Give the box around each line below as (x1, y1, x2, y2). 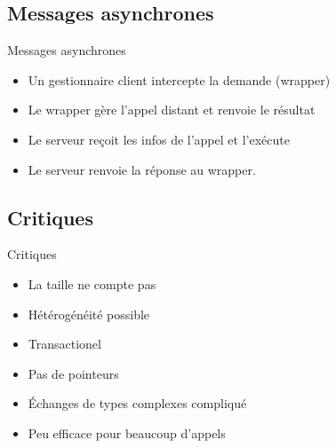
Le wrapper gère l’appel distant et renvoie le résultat (28, 100, 316, 119)
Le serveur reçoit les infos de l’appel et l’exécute (28, 130, 290, 148)
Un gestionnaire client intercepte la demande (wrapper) (28, 70, 331, 89)
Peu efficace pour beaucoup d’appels (28, 423, 226, 442)
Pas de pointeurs (28, 364, 119, 382)
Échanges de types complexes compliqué (28, 394, 247, 413)
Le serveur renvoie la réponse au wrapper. (28, 160, 256, 178)
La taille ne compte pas (28, 274, 156, 293)
